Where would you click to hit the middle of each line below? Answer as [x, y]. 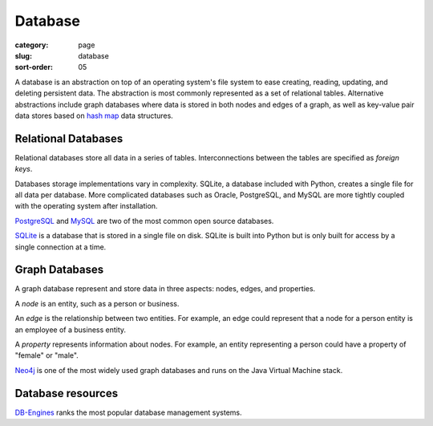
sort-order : [34, 67]
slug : [23, 55]
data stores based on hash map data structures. [94, 116]
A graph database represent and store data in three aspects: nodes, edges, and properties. [165, 289]
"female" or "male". [47, 355]
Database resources [67, 393]
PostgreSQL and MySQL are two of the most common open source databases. [144, 221]
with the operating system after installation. [86, 206]
